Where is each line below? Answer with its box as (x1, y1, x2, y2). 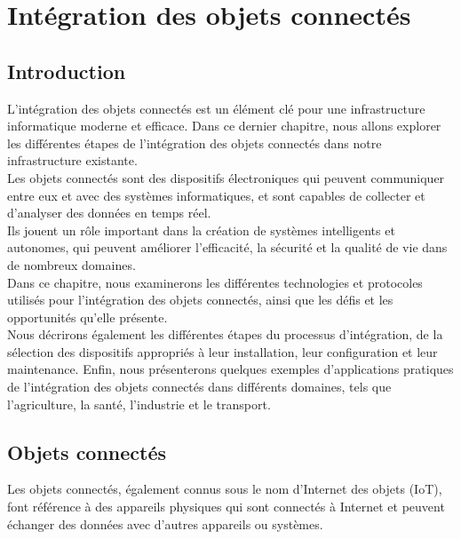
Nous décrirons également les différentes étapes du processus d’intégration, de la (7, 325, 443, 344)
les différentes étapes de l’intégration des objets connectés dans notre (7, 133, 382, 152)
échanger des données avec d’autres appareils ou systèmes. (7, 514, 323, 533)
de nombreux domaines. (7, 255, 136, 273)
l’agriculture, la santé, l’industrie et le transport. (7, 394, 271, 413)
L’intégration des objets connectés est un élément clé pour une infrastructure (7, 99, 425, 117)
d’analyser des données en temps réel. (7, 203, 211, 222)
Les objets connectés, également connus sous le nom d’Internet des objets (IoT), (7, 480, 442, 498)
